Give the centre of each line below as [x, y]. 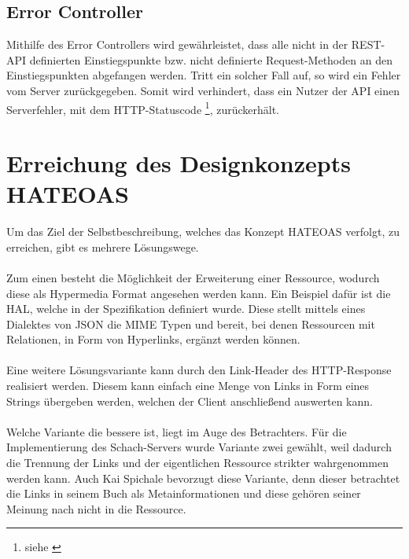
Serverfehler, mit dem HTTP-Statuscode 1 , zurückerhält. [143, 108]
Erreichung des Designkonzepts [179, 163]
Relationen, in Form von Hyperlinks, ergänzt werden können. [153, 339]
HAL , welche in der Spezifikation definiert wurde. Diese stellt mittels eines [186, 309]
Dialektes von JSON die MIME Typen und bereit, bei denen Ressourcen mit [191, 324]
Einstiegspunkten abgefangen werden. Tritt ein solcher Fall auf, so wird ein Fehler [204, 75]
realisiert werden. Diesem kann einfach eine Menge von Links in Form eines [188, 386]
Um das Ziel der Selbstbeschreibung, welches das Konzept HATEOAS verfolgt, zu [203, 232]
